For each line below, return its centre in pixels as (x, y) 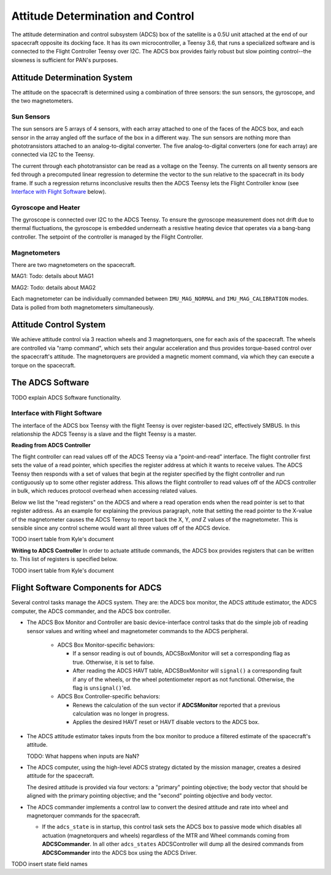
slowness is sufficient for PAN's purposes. (65, 60)
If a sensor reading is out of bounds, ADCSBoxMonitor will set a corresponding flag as (181, 653)
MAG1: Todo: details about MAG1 (53, 276)
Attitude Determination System (72, 78)
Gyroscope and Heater (46, 207)
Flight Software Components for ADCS (86, 588)
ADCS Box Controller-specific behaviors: (109, 696)
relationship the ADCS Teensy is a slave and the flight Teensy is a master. (104, 434)
